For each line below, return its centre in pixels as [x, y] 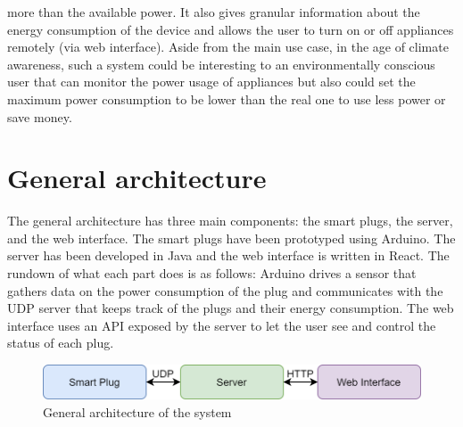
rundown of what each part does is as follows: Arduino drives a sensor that [212, 273]
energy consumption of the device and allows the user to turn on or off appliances [231, 29]
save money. [40, 116]
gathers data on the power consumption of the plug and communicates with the [225, 290]
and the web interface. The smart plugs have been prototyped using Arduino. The [231, 238]
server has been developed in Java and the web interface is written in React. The [228, 255]
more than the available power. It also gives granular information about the [214, 12]
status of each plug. [61, 343]
